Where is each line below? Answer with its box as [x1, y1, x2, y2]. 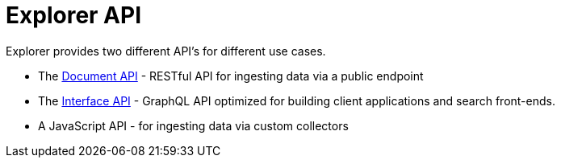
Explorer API [6, 2, 141, 29]
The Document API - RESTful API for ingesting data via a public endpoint [38, 68, 424, 83]
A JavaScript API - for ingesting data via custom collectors [38, 118, 349, 133]
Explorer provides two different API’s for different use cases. [6, 43, 326, 58]
